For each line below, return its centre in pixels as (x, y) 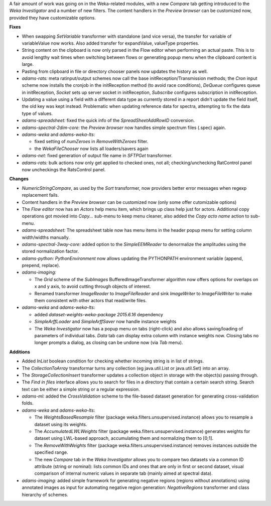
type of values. (37, 113)
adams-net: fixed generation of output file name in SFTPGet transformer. (97, 156)
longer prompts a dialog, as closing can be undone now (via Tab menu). (109, 343)
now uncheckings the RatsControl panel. (64, 169)
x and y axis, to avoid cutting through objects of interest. (93, 287)
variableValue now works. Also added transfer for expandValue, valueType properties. (110, 43)
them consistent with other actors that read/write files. (91, 301)
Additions (20, 352)
